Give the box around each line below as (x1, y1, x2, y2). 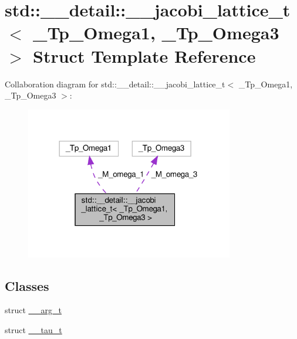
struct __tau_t (5, 323, 62, 335)
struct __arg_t (5, 304, 62, 316)
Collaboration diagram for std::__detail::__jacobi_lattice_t (5, 77, 225, 90)
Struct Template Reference (33, 43, 256, 67)
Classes (5, 276, 49, 294)
